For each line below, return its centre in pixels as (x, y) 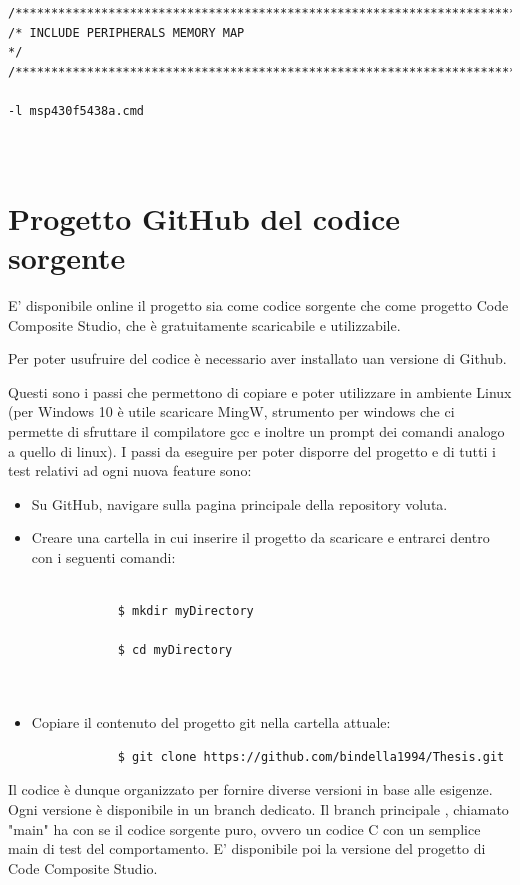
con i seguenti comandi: (103, 557)
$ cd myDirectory (175, 650)
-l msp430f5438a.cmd (76, 110)
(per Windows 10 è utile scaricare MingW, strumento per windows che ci (231, 411)
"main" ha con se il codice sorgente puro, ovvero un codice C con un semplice (244, 828)
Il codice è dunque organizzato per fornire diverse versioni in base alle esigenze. (250, 789)
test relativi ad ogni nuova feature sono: (130, 470)
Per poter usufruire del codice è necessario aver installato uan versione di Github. (257, 358)
